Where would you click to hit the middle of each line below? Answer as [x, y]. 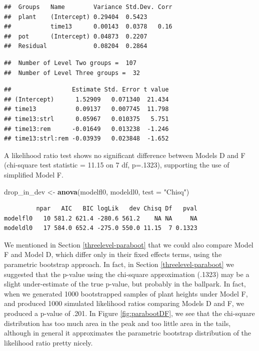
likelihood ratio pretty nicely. [48, 342]
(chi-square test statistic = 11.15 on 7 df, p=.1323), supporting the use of [117, 165]
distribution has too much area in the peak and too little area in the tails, [117, 323]
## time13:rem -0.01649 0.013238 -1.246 [86, 129]
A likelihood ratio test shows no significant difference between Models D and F [125, 155]
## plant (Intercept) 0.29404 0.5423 [76, 17]
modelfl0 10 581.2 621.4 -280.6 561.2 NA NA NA [101, 218]
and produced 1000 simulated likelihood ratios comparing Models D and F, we [124, 303]
